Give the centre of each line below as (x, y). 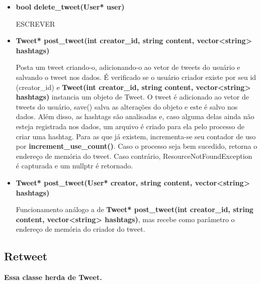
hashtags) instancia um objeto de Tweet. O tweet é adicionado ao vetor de (132, 97)
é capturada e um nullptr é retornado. (74, 166)
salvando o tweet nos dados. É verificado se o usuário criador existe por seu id (136, 77)
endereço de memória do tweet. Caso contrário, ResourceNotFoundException (134, 156)
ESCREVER (35, 23)
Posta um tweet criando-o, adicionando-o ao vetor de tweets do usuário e (128, 67)
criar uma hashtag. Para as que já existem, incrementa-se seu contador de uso (136, 136)
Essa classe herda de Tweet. (53, 277)
